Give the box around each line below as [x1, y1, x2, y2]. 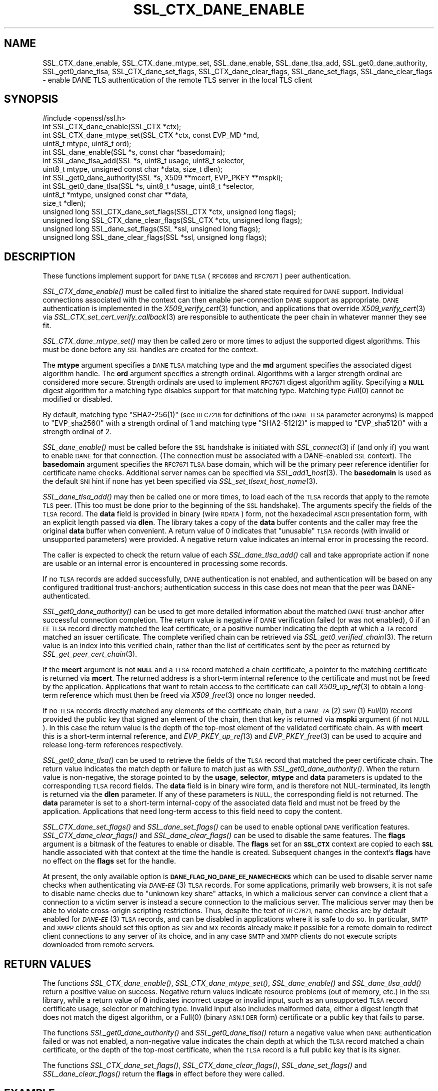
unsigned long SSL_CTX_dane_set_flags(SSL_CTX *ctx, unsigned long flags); [42, 207, 296, 216]
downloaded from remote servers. [42, 940, 155, 949]
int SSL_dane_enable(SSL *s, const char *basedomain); [42, 148, 225, 157]
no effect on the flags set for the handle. [42, 857, 176, 866]
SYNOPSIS [4, 93, 58, 106]
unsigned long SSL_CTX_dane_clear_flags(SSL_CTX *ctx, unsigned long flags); [42, 216, 302, 225]
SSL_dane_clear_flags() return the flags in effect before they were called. [42, 1069, 284, 1078]
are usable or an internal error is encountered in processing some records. [42, 559, 288, 568]
